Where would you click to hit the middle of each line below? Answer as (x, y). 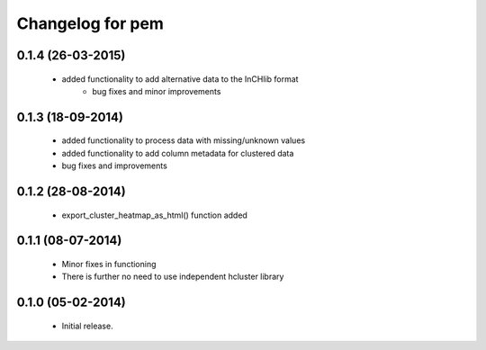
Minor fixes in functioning (109, 264)
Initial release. (87, 326)
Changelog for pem (90, 23)
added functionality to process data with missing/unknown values (184, 140)
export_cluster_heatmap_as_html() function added (154, 215)
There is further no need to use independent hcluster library (173, 277)
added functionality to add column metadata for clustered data (178, 153)
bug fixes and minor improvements (157, 91)
